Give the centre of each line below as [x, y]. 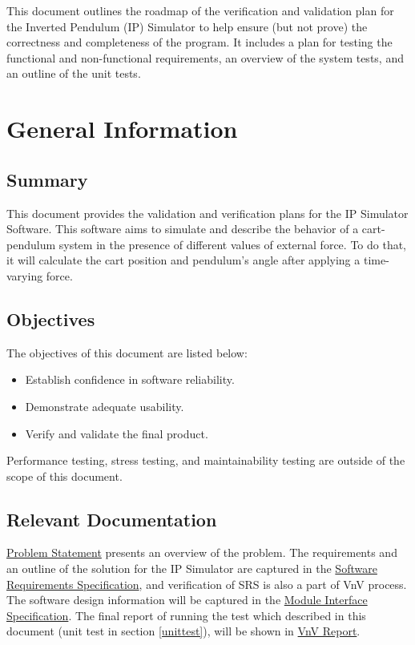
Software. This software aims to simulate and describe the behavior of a [183, 229]
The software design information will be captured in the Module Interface [187, 600]
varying [25, 275]
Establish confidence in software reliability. [130, 379]
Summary [47, 179]
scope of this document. [64, 476]
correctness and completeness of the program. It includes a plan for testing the [199, 42]
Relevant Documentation [112, 519]
